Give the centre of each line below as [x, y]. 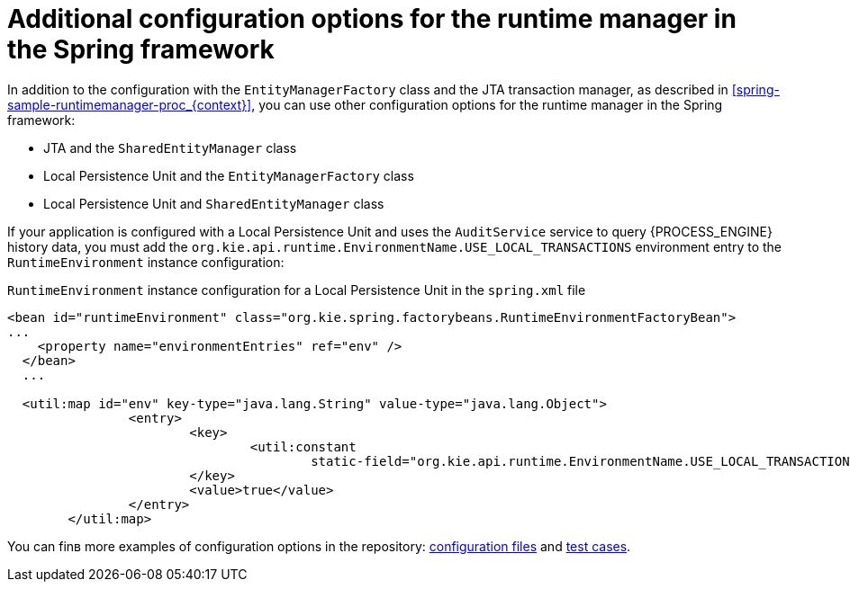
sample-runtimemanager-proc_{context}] [130, 104]
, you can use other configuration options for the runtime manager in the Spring [487, 104]
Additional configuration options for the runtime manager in [372, 19]
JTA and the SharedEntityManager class [170, 147]
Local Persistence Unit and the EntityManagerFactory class [229, 175]
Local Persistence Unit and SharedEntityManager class [214, 203]
